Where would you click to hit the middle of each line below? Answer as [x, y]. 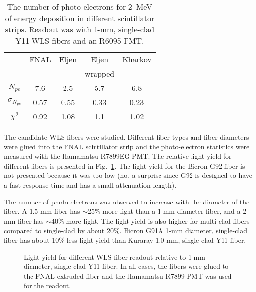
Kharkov [137, 59]
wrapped [100, 73]
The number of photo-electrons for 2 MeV [80, 7]
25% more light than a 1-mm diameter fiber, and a [164, 211]
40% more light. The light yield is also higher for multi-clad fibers [150, 220]
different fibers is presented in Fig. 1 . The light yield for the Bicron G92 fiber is [125, 165]
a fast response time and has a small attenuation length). [90, 185]
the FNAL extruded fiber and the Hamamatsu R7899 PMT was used [128, 276]
